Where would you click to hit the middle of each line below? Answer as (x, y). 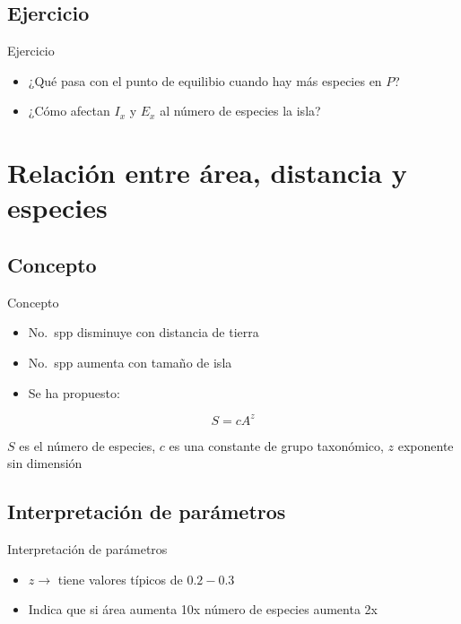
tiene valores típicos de (120, 579)
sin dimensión (45, 463)
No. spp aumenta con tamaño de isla (130, 362)
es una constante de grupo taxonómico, (276, 445)
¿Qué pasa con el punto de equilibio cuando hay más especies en (205, 80)
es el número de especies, (87, 445)
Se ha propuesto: (74, 392)
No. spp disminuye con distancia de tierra (144, 332)
